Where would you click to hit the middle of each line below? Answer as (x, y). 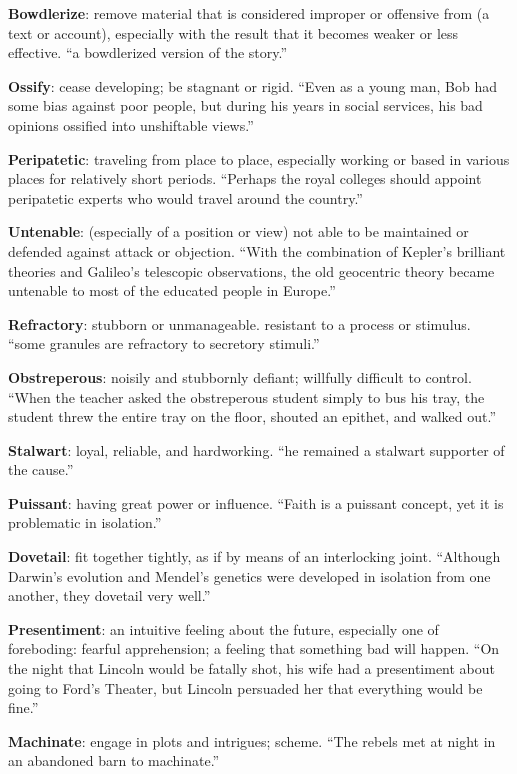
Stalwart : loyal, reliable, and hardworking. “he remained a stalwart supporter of (256, 449)
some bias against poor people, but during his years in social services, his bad (245, 105)
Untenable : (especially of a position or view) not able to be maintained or (238, 231)
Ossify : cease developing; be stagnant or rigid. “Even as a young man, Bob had (253, 85)
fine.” (23, 707)
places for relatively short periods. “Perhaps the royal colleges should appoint (245, 178)
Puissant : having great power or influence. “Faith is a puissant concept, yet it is (256, 502)
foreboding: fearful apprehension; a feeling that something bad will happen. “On (254, 648)
